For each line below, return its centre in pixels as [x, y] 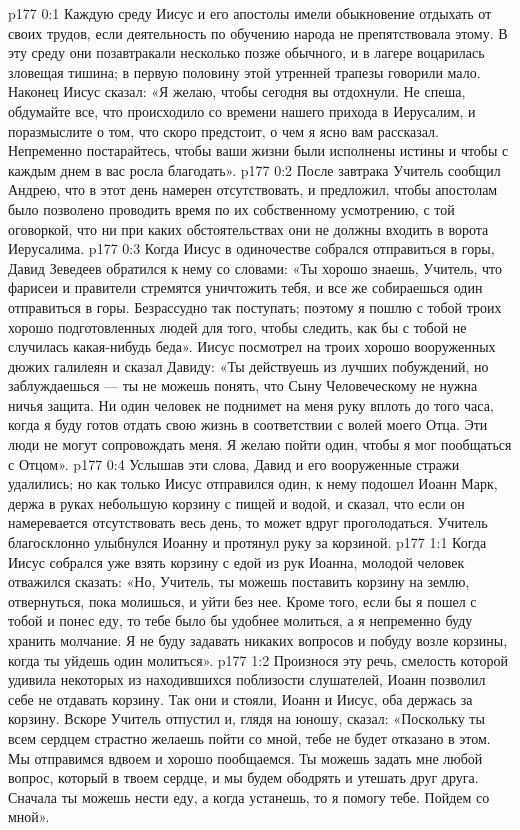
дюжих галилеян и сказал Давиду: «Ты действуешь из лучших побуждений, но [248, 365]
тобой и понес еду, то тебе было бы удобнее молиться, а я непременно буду [240, 620]
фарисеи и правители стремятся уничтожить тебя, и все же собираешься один [245, 287]
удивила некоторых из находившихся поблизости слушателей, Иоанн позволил [247, 679]
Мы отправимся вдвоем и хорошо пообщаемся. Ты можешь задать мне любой [245, 757]
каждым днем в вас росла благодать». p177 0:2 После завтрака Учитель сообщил [254, 169]
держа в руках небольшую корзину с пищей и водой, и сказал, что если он [236, 502]
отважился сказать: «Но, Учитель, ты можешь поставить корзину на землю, [239, 581]
